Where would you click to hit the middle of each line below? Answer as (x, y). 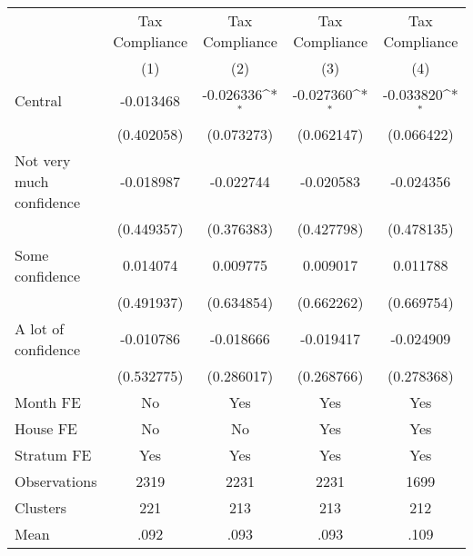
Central (39, 101)
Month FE (48, 402)
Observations (56, 481)
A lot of (40, 328)
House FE (46, 428)
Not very (43, 160)
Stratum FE (53, 454)
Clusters (41, 507)
